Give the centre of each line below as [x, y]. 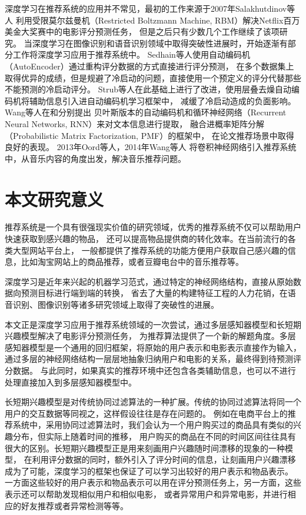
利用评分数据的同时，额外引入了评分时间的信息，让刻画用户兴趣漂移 [164, 459]
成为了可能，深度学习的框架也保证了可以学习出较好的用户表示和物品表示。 [149, 471]
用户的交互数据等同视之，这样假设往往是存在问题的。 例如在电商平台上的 [146, 413]
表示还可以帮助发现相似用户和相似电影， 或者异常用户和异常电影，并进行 [146, 494]
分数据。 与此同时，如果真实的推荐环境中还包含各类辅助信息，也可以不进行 [150, 370]
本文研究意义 [54, 199]
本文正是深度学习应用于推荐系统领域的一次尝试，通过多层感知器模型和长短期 [153, 324]
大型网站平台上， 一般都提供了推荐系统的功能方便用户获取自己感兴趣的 [150, 250]
